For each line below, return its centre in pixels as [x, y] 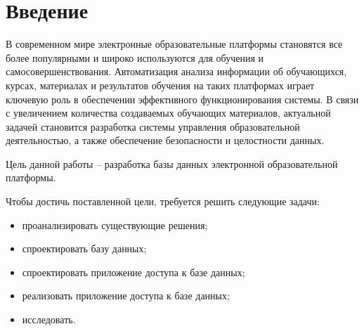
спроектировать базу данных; [84, 248]
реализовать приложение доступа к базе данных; [126, 296]
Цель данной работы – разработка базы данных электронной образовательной [172, 163]
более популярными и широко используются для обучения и [135, 57]
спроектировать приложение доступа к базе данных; [134, 272]
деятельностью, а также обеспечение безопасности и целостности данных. [165, 140]
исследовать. [49, 319]
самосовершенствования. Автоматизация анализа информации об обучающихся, [176, 71]
